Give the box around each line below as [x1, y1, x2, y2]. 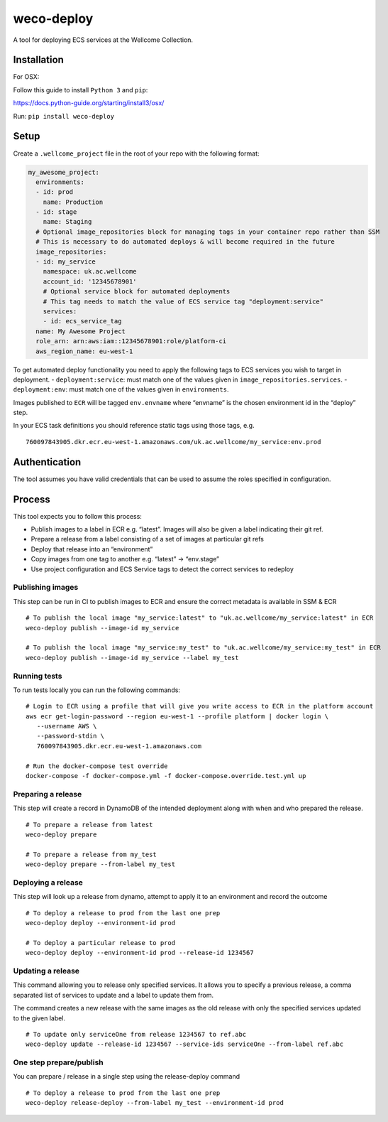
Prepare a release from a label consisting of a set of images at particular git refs [31, 535, 264, 544]
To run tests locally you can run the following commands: [13, 686, 181, 694]
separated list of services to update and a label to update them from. [13, 991, 214, 999]
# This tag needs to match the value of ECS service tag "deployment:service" [43, 297, 324, 306]
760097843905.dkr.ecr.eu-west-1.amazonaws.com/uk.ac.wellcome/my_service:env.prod [26, 438, 321, 446]
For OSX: [13, 72, 40, 81]
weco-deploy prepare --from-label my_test [26, 861, 176, 868]
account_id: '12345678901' [43, 277, 138, 286]
